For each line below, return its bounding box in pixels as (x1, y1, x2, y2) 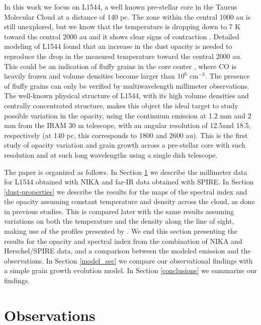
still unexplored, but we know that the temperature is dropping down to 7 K (4, 21, 241, 32)
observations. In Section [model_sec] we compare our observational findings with (4, 255, 253, 266)
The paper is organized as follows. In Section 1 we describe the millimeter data (4, 166, 247, 177)
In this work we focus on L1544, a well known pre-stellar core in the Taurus (4, 2, 237, 12)
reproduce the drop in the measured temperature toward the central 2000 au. (4, 50, 242, 61)
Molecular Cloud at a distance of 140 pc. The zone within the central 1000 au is (4, 11, 251, 22)
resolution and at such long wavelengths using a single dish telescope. (4, 149, 218, 160)
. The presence (205, 71, 250, 81)
